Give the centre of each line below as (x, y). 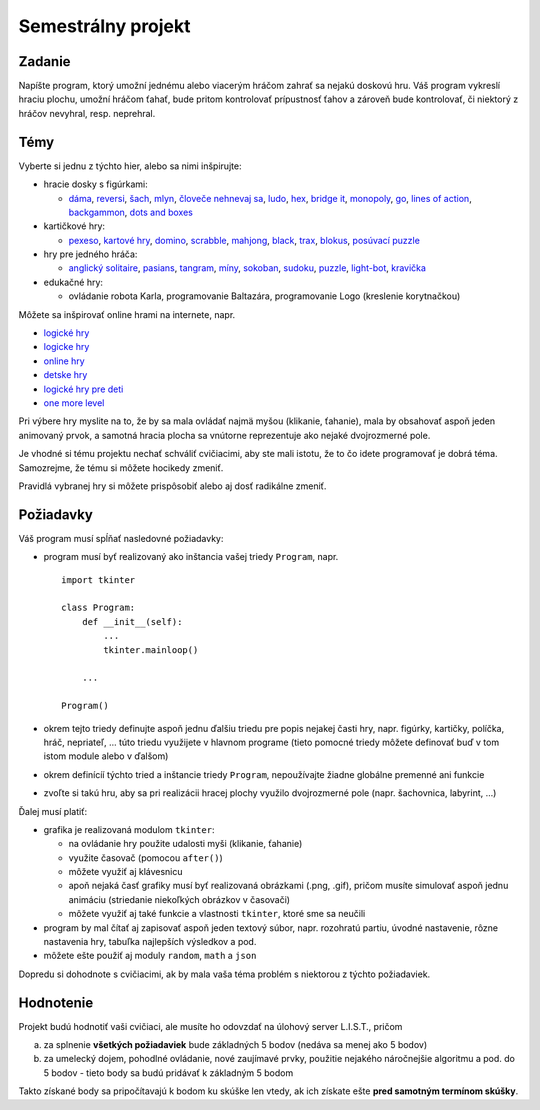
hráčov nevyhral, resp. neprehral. (87, 113)
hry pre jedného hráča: (90, 254)
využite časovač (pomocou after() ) (146, 857)
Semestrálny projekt (104, 26)
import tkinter (98, 579)
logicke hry (66, 347)
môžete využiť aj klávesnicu (126, 872)
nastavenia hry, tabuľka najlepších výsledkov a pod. (150, 942)
